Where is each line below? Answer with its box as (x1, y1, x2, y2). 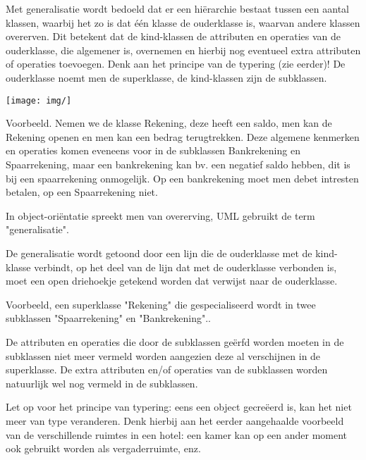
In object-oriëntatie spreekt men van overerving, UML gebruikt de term (6, 208, 315, 223)
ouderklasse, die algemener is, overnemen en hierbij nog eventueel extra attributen (6, 42, 361, 57)
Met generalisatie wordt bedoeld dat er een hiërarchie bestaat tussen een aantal (6, 1, 349, 15)
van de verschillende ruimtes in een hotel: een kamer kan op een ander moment (6, 427, 348, 442)
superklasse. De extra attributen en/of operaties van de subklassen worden (6, 362, 328, 377)
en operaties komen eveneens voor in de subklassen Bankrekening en (6, 143, 300, 158)
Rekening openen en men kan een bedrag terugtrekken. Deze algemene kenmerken (6, 129, 360, 144)
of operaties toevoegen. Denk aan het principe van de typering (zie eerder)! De (6, 56, 346, 71)
